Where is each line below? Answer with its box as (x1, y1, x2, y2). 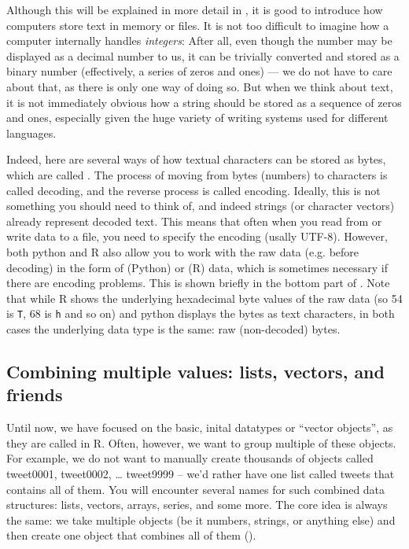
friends (6, 382, 63, 407)
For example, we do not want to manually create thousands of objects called (6, 450, 374, 466)
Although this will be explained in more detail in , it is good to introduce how (6, 2, 383, 17)
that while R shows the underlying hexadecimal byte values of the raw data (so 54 (6, 289, 403, 306)
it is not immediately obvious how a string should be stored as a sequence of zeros (6, 94, 402, 110)
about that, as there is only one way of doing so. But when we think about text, (6, 78, 393, 94)
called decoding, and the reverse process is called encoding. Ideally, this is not (6, 182, 381, 198)
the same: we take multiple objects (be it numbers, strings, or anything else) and (6, 511, 396, 528)
